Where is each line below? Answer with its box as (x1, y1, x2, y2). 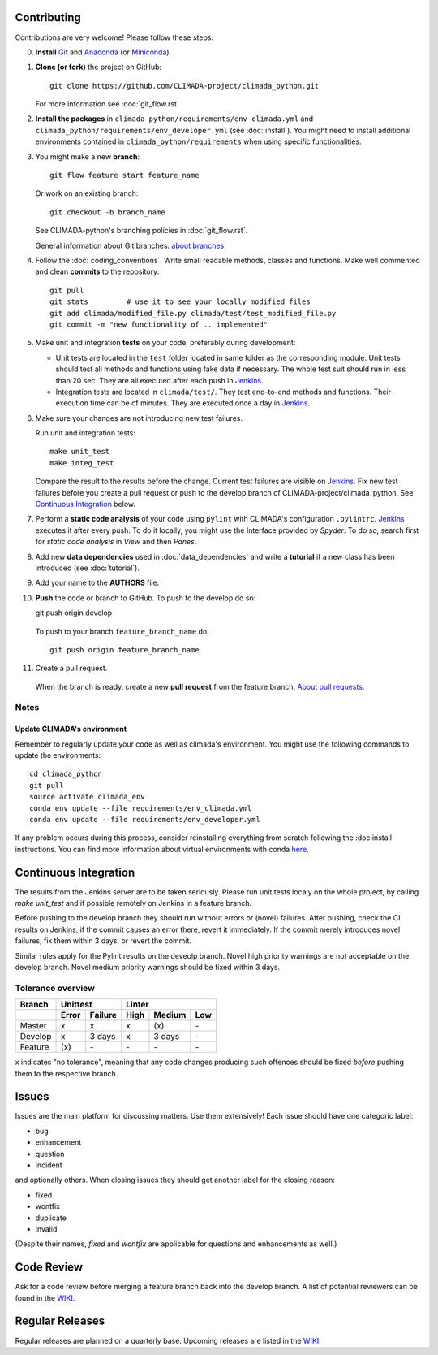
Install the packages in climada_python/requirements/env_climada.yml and (35, 114, 314, 123)
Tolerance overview (15, 982, 95, 994)
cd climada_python (29, 769, 103, 779)
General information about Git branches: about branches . (35, 240, 226, 250)
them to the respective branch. (15, 1068, 118, 1078)
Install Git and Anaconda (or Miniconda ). (35, 47, 172, 57)
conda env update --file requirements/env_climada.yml (29, 803, 252, 812)
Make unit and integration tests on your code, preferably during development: (35, 338, 296, 348)
